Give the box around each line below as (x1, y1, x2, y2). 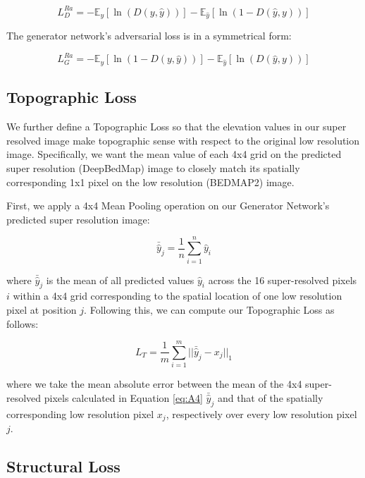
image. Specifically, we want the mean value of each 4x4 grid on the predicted (6, 147, 342, 161)
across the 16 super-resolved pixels (208, 272, 357, 287)
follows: (6, 316, 39, 331)
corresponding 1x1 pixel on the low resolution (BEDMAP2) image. (6, 174, 295, 189)
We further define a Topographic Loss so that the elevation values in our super (6, 119, 347, 134)
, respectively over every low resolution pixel (166, 406, 357, 421)
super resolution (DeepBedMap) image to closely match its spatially (6, 161, 300, 176)
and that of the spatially (217, 390, 323, 405)
